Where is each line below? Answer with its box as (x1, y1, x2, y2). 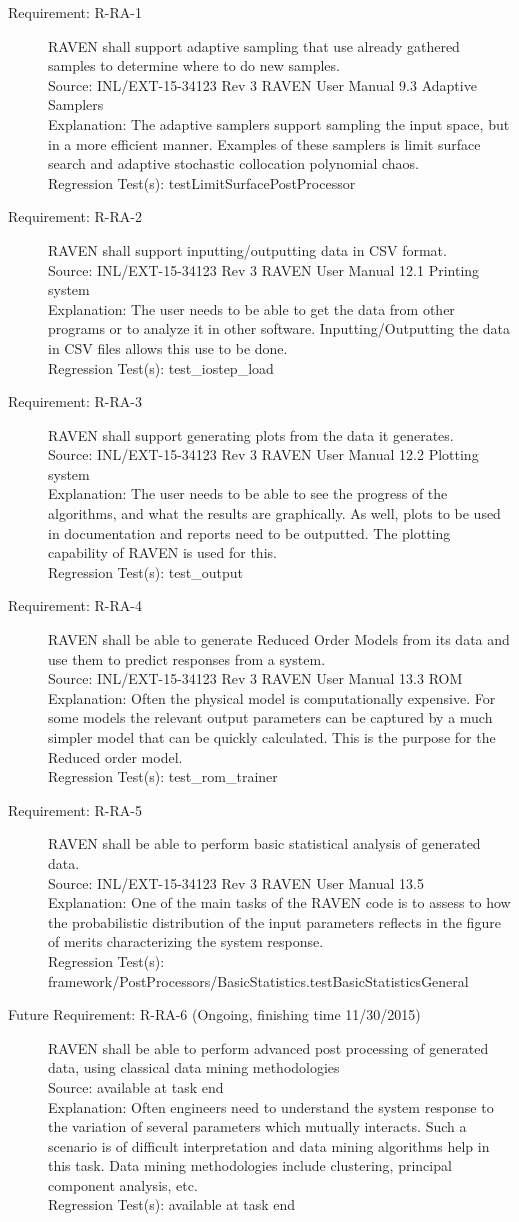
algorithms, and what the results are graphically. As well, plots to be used (48, 503, 501, 524)
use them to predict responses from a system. (48, 648, 326, 669)
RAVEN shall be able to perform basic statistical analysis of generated (48, 833, 481, 854)
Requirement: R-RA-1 (8, 2, 142, 22)
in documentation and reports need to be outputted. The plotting (48, 522, 451, 543)
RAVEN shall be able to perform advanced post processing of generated (48, 1037, 489, 1058)
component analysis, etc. (48, 1174, 198, 1195)
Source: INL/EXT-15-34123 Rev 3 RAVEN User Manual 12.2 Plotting (48, 444, 479, 465)
